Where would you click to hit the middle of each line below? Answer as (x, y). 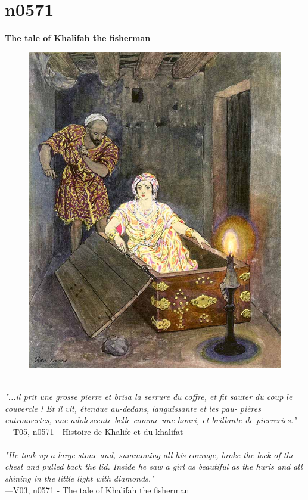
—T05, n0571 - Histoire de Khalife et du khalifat (94, 431)
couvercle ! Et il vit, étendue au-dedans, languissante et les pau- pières (133, 408)
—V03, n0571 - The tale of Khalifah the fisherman (97, 490)
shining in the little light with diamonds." (80, 478)
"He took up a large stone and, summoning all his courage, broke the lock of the (150, 454)
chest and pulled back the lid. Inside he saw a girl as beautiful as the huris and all (154, 466)
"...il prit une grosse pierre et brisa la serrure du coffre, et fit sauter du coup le (149, 396)
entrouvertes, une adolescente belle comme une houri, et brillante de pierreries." (151, 420)
